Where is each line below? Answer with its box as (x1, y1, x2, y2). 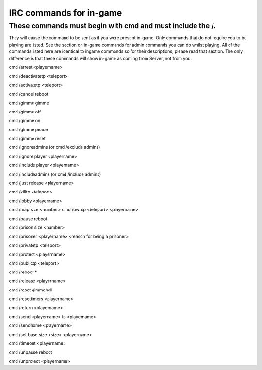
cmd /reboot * (9, 269, 37, 275)
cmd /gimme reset (9, 136, 46, 142)
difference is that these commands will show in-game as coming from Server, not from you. (9, 55, 192, 61)
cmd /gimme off (9, 109, 41, 114)
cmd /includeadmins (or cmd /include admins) (9, 171, 101, 177)
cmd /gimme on (9, 118, 41, 124)
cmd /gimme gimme (9, 100, 49, 106)
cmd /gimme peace (9, 127, 48, 132)
